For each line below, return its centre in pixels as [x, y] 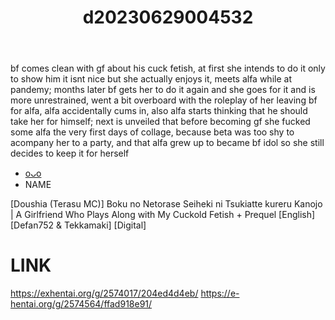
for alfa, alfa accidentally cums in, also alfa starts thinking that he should [159, 111]
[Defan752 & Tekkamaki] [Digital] [78, 225]
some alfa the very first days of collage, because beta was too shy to [152, 132]
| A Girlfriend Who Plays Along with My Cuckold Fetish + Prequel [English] [163, 215]
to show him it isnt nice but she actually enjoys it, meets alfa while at [151, 79]
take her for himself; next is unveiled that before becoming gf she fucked [160, 122]
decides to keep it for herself [70, 153]
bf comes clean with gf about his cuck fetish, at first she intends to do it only [168, 68]
